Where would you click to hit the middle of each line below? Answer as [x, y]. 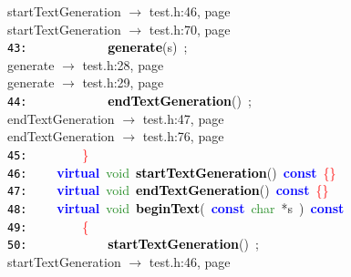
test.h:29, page [123, 82]
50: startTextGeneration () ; [133, 244]
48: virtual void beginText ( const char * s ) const [176, 207]
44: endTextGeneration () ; [129, 101]
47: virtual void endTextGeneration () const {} [168, 190]
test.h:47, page [183, 118]
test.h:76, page [183, 136]
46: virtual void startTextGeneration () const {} [172, 172]
